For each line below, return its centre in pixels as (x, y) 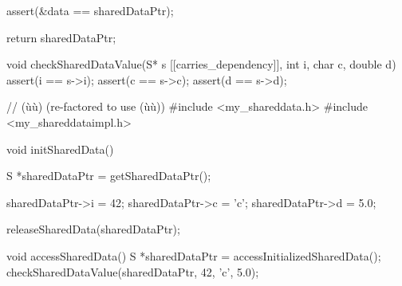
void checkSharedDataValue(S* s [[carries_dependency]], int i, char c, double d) (201, 64)
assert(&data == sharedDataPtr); (90, 10)
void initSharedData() (60, 149)
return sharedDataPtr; (61, 37)
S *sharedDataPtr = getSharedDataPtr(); (109, 176)
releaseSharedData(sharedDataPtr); (93, 229)
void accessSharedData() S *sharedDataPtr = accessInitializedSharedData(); (194, 255)
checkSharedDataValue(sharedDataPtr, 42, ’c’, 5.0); (133, 271)
